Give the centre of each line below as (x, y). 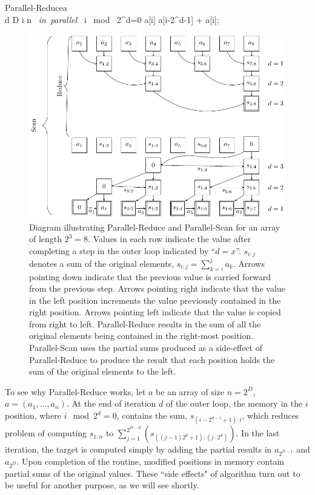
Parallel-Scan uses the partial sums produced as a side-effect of (146, 348)
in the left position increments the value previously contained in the (155, 300)
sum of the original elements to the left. (103, 371)
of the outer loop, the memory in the (234, 403)
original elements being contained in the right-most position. (141, 336)
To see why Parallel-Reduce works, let (75, 391)
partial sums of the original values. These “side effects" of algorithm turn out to (153, 473)
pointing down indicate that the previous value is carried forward (150, 276)
